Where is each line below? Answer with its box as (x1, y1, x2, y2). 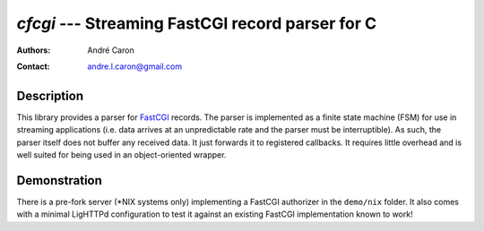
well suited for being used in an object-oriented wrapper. (16, 150, 227, 160)
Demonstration (16, 173, 103, 188)
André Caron (87, 45, 134, 56)
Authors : (16, 45, 51, 56)
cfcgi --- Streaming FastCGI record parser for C (16, 13, 376, 33)
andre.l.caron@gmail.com (87, 61, 183, 72)
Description (16, 88, 84, 103)
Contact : (16, 61, 51, 72)
